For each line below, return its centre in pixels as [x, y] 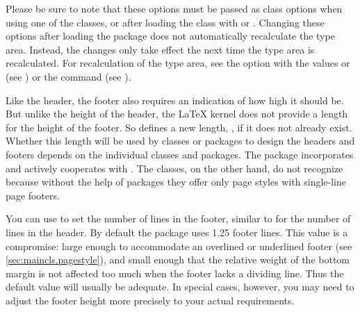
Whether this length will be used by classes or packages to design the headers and [180, 141]
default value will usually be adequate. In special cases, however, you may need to [180, 287]
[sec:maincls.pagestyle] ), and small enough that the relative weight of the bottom [178, 260]
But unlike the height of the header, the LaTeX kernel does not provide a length [177, 114]
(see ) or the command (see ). [68, 76]
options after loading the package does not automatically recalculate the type [170, 36]
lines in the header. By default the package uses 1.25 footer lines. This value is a [177, 232]
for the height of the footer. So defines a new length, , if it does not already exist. [179, 127]
